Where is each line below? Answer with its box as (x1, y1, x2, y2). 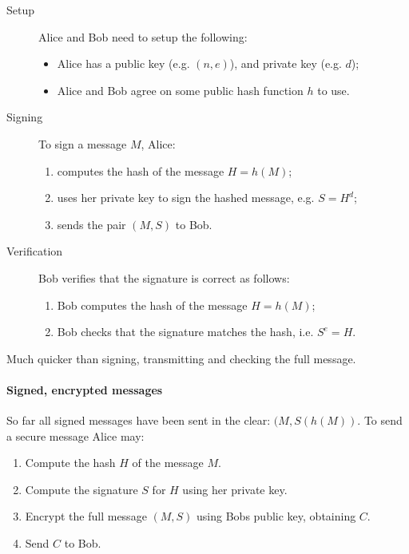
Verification (6, 243, 63, 259)
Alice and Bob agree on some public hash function (57, 81, 304, 98)
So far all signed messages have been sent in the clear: (6, 412, 271, 429)
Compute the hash (25, 454, 116, 471)
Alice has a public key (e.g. (57, 55, 190, 72)
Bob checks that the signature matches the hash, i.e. (57, 323, 314, 340)
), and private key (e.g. (229, 55, 342, 72)
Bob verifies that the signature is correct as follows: (38, 269, 290, 286)
